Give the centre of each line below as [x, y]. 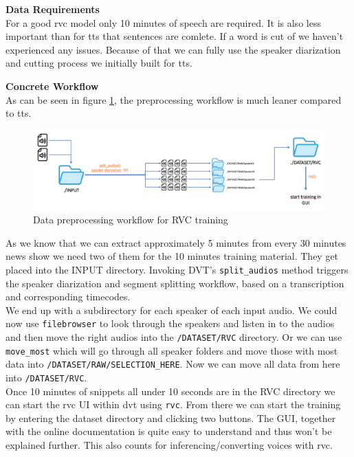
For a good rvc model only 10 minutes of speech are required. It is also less [163, 22]
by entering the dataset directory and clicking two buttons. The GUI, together [171, 417]
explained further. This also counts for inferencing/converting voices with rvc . [169, 445]
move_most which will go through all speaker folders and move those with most [172, 350]
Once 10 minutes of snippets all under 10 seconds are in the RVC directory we [170, 391]
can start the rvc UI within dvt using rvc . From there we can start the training [173, 404]
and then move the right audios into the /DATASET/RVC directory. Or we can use [174, 336]
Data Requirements [53, 9]
